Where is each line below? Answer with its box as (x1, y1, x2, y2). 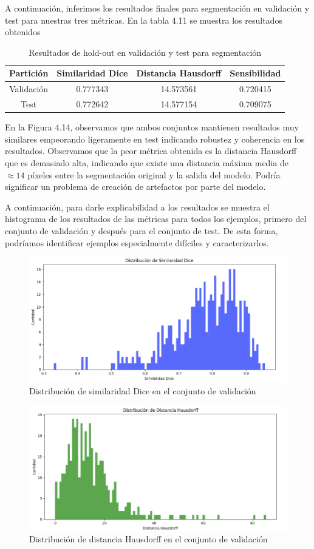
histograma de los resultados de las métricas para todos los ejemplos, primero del (5, 212, 307, 225)
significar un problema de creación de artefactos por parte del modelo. (5, 180, 266, 193)
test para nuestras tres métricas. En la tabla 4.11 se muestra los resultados (5, 13, 282, 26)
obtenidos (5, 25, 41, 38)
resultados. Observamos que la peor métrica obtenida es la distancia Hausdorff (5, 144, 297, 157)
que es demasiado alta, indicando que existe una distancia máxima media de (5, 156, 288, 169)
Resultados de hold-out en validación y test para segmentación (29, 45, 262, 58)
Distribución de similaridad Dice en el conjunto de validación (29, 384, 256, 397)
